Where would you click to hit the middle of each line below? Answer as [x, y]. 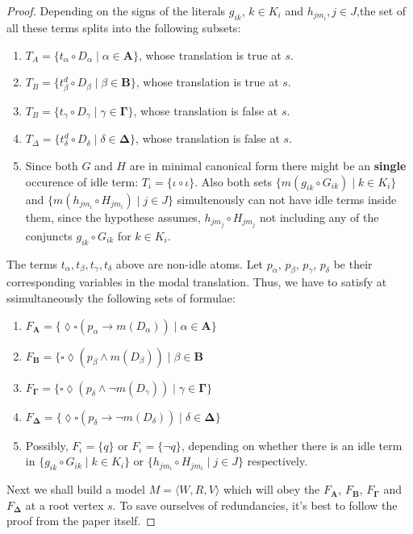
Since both [52, 166]
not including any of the [319, 217]
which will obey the [271, 489]
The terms [32, 263]
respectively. [277, 461]
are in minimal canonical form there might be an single [268, 166]
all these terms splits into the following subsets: [124, 28]
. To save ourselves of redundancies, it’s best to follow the [255, 505]
